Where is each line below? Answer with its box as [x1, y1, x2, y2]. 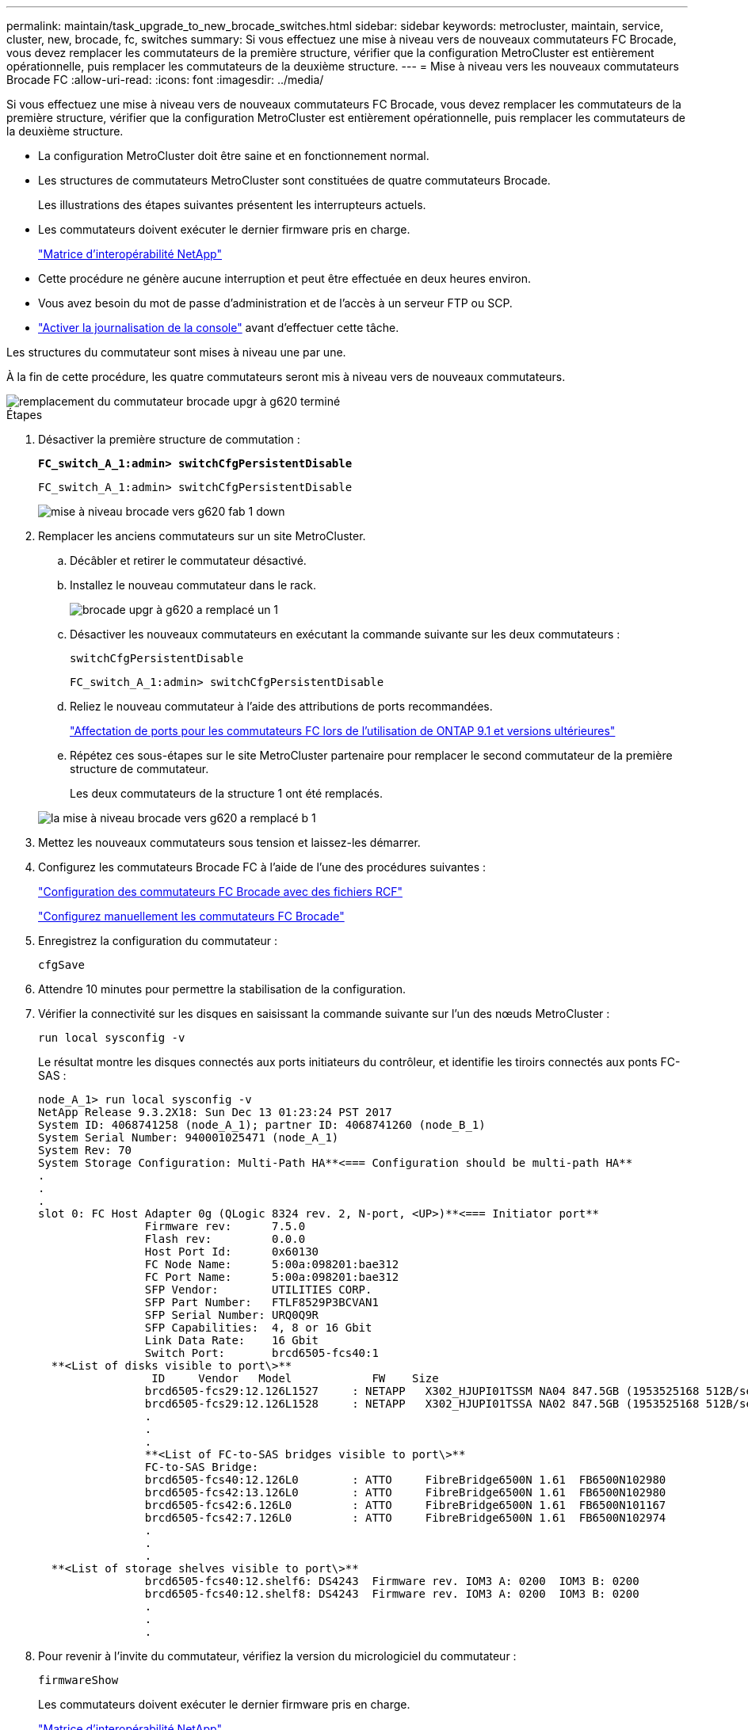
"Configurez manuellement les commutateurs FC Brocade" [38, 909, 345, 923]
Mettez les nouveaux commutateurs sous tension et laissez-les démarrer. [38, 836, 421, 849]
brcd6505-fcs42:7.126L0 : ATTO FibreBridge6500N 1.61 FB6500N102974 [144, 1511, 666, 1524]
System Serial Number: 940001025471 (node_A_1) [38, 1131, 339, 1144]
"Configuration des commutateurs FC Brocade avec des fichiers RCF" [38, 885, 403, 898]
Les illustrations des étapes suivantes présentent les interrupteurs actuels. [38, 198, 426, 211]
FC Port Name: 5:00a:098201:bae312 [144, 1271, 399, 1283]
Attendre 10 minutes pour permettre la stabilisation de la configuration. [38, 982, 406, 996]
